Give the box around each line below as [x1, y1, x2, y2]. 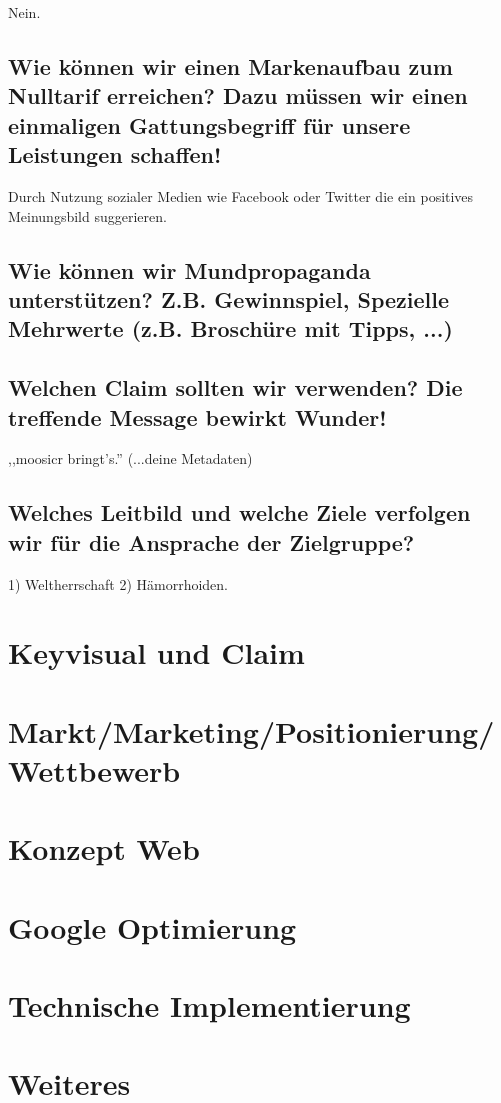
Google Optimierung [8, 906, 297, 947]
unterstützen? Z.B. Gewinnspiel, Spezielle [8, 283, 450, 314]
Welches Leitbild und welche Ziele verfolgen [8, 497, 471, 528]
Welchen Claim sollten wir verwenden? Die [8, 372, 463, 403]
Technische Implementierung [8, 984, 411, 1025]
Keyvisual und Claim [8, 632, 305, 673]
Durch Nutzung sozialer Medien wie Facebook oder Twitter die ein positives [8, 185, 474, 206]
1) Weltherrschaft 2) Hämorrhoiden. [8, 573, 228, 594]
